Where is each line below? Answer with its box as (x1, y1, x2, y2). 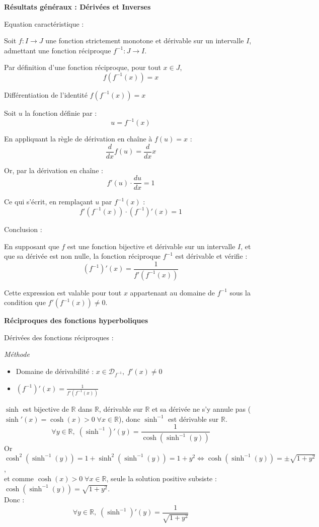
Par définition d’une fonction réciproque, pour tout (4, 62, 161, 72)
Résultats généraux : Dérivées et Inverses (4, 2, 151, 12)
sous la (229, 287, 251, 297)
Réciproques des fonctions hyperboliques (4, 315, 148, 326)
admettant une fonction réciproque (4, 45, 111, 55)
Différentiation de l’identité (4, 89, 88, 100)
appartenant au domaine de (130, 287, 215, 297)
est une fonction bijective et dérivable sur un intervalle (67, 241, 235, 251)
